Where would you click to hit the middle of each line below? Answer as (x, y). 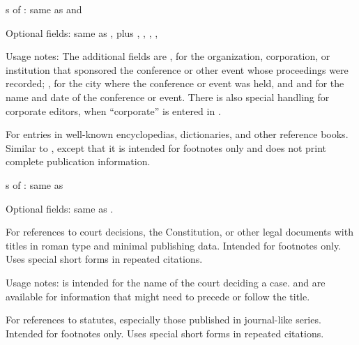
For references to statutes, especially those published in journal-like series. (163, 320)
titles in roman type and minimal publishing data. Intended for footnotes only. (174, 245)
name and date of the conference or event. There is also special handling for (168, 97)
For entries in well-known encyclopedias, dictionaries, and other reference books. (177, 134)
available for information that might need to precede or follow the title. (158, 296)
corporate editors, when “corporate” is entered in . (113, 110)
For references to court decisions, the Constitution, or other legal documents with (179, 232)
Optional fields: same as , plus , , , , (82, 32)
